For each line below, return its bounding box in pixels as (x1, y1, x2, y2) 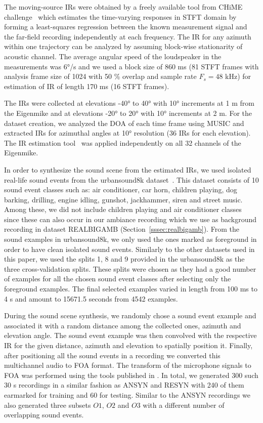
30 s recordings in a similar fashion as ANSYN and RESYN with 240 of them (4, 379, 244, 390)
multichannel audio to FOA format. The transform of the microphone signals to (4, 360, 251, 370)
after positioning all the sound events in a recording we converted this (4, 350, 221, 360)
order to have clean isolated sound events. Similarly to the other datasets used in (4, 243, 255, 254)
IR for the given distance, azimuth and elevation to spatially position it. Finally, (4, 340, 253, 350)
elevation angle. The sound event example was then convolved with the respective (4, 330, 257, 341)
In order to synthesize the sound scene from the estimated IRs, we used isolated (4, 164, 251, 175)
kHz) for (225, 71, 251, 81)
